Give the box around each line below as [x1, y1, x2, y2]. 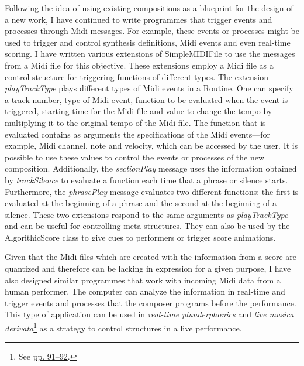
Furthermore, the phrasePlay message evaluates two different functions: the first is [5, 185, 299, 197]
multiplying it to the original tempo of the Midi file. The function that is [5, 116, 266, 128]
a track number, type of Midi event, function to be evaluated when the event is [5, 93, 288, 105]
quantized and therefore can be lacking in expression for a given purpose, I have [5, 262, 291, 275]
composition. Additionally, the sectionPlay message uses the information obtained [5, 162, 297, 175]
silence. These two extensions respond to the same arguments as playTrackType [5, 208, 288, 220]
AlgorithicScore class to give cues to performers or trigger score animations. [5, 231, 276, 243]
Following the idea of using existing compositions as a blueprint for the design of [5, 2, 293, 13]
